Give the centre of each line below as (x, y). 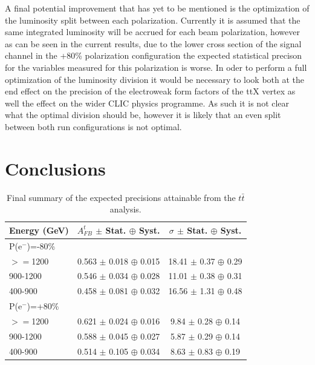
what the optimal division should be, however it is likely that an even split (143, 115)
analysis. (125, 209)
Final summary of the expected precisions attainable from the (121, 197)
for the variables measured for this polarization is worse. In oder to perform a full (156, 67)
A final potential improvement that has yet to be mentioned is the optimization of (157, 8)
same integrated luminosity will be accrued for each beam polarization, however (152, 32)
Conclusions (55, 168)
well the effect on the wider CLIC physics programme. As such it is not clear (147, 103)
